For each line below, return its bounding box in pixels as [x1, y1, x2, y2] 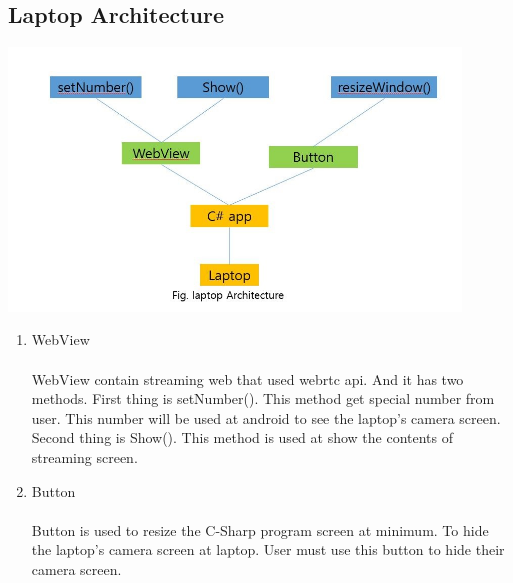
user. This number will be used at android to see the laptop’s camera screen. [31, 407, 501, 428]
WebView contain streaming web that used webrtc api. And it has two [31, 368, 464, 389]
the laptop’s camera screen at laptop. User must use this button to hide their [31, 539, 505, 560]
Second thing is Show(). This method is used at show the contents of [31, 427, 454, 448]
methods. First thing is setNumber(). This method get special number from [31, 388, 495, 409]
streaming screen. [31, 447, 138, 467]
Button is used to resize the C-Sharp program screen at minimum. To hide [31, 519, 489, 540]
